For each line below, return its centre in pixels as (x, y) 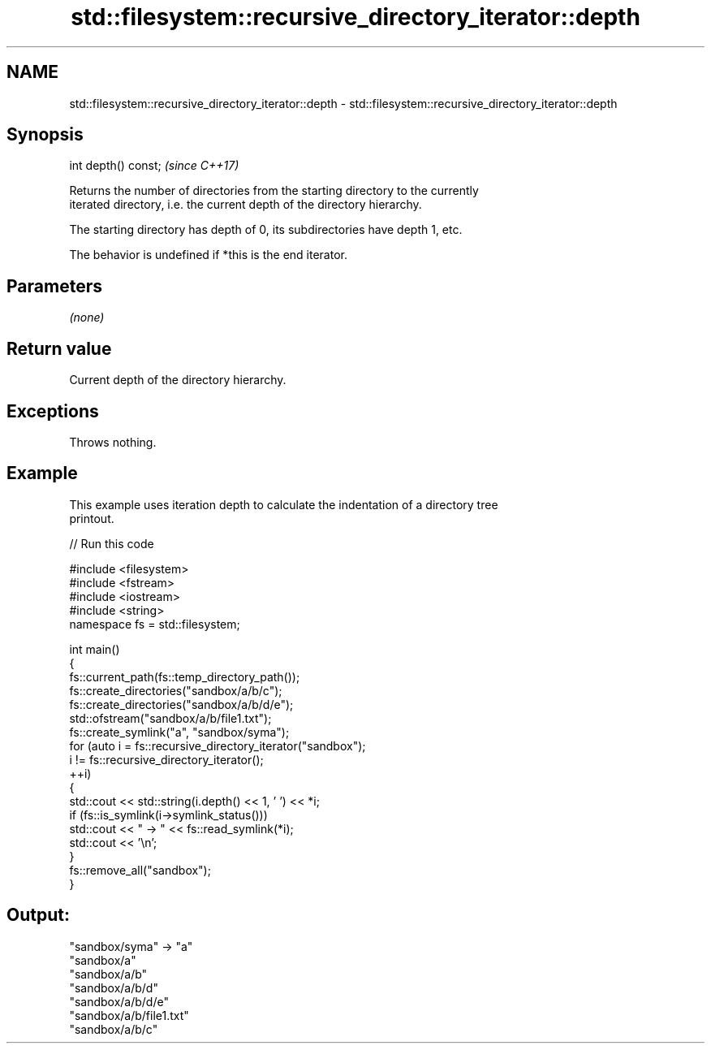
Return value (59, 348)
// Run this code (112, 543)
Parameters (54, 286)
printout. (92, 518)
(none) (87, 318)
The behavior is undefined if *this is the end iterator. (208, 255)
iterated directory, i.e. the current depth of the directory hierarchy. (246, 205)
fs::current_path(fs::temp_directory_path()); (185, 676)
